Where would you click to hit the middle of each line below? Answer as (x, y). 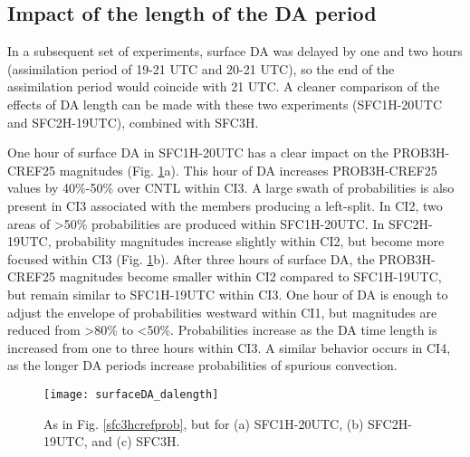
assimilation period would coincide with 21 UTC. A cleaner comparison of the (224, 86)
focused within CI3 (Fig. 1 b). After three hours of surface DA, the (191, 258)
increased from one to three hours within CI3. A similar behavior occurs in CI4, (229, 347)
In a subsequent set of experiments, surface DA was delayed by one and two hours (235, 51)
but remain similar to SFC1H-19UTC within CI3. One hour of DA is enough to (228, 294)
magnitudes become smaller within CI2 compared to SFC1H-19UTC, (250, 276)
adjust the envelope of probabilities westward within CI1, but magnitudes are (222, 312)
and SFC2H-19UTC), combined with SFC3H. (133, 122)
